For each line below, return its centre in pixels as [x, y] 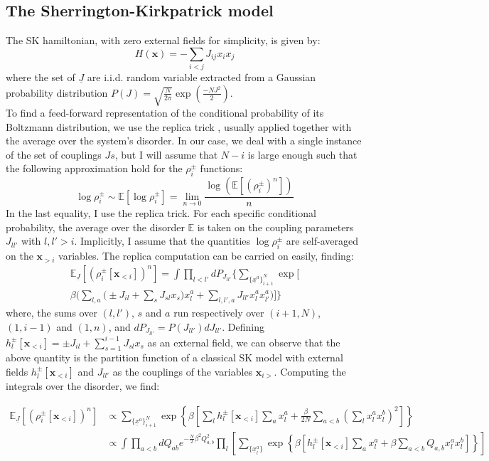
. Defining [243, 326]
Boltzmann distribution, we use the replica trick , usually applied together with [179, 126]
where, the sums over [52, 313]
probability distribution [57, 92]
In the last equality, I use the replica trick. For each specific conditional [161, 213]
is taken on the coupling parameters [275, 227]
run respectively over [219, 313]
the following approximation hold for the [94, 168]
